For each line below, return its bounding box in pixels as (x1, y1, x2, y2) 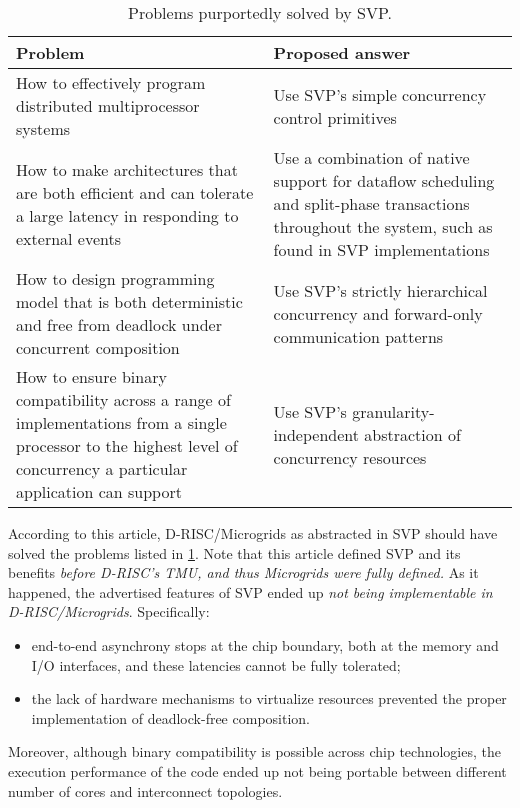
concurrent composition (16, 336, 180, 359)
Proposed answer (273, 41, 411, 64)
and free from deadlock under (16, 313, 222, 336)
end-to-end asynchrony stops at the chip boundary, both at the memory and (31, 634, 499, 655)
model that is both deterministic (16, 290, 243, 313)
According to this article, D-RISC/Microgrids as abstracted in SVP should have (8, 523, 498, 543)
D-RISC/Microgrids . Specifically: (8, 601, 210, 622)
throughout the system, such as (273, 215, 493, 238)
